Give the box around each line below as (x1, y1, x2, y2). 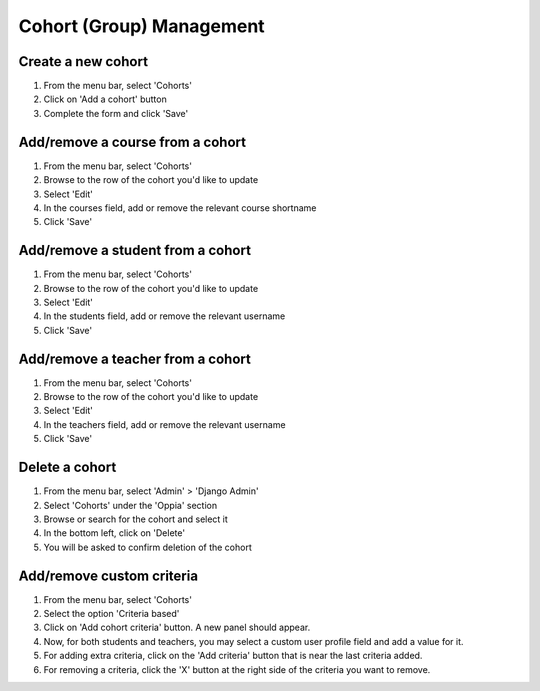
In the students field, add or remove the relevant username (43, 310, 286, 322)
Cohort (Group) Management (18, 15, 265, 37)
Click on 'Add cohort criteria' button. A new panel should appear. (43, 621, 311, 634)
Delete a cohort (18, 459, 117, 476)
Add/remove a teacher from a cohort (18, 350, 252, 367)
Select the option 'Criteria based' (43, 608, 180, 620)
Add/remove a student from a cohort (18, 242, 252, 259)
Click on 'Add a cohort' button (43, 93, 167, 105)
